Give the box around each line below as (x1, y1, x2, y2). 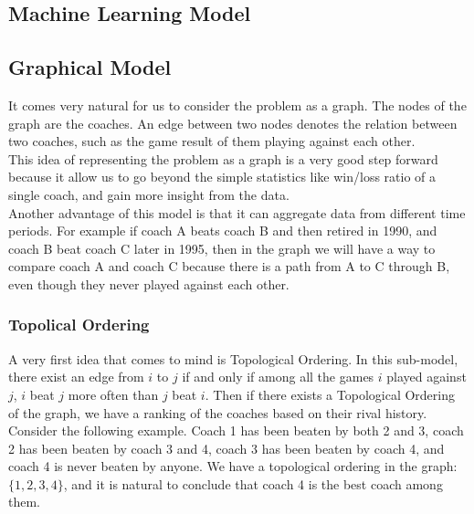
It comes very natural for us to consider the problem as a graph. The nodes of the (8, 95, 467, 114)
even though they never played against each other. (8, 274, 290, 293)
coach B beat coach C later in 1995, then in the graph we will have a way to (8, 238, 436, 257)
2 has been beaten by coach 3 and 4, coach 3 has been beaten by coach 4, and (8, 438, 445, 457)
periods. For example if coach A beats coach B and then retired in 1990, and (8, 221, 437, 240)
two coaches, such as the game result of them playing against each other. (8, 131, 416, 151)
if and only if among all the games (182, 367, 374, 386)
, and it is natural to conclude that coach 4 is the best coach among (63, 474, 443, 493)
